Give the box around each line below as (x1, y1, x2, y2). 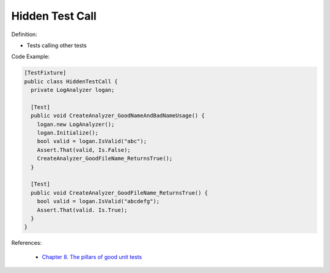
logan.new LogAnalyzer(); (37, 121, 115, 128)
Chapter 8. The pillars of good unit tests (42, 253, 142, 260)
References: (11, 239, 42, 247)
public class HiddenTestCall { (24, 78, 119, 85)
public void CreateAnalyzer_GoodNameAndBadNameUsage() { (31, 112, 205, 119)
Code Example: (11, 53, 50, 61)
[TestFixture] (24, 69, 67, 77)
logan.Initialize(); (37, 129, 99, 136)
